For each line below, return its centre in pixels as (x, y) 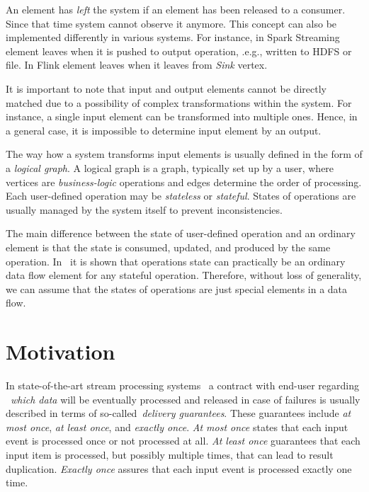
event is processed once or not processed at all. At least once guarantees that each (183, 441)
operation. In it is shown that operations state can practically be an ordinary (176, 261)
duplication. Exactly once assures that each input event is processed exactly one (179, 468)
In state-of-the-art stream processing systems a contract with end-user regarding (183, 385)
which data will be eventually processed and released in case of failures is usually (186, 399)
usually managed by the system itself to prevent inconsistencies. (144, 209)
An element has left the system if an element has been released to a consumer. (176, 9)
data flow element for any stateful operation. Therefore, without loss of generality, (184, 275)
